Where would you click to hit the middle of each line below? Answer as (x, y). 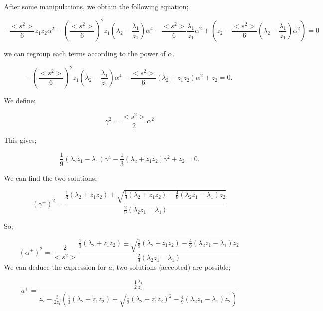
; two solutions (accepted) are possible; (171, 267)
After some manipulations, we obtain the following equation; (96, 6)
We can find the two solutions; (51, 178)
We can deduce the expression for (55, 267)
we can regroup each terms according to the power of (85, 54)
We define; (20, 100)
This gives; (20, 139)
